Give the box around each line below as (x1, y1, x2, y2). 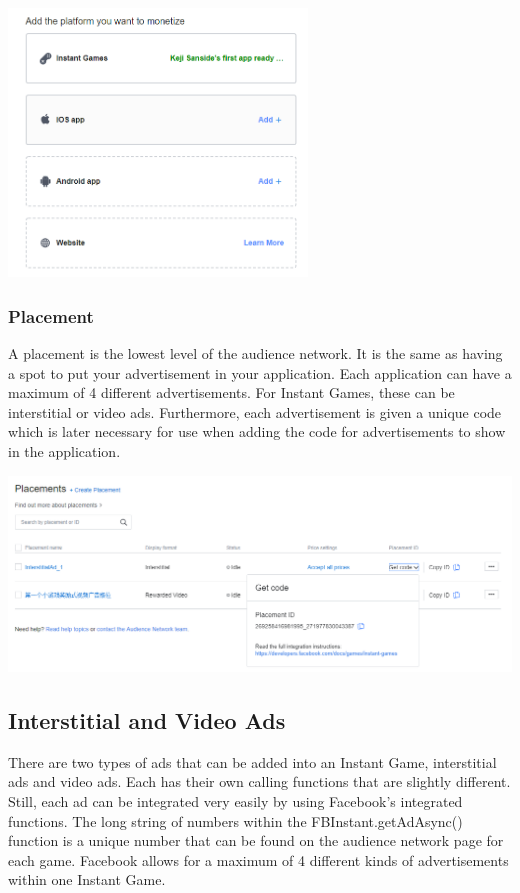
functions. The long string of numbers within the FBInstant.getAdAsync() (8, 810, 463, 831)
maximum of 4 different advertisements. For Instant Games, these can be (8, 382, 455, 403)
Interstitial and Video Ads (8, 704, 286, 735)
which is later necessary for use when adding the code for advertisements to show (8, 421, 506, 442)
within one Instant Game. (8, 869, 166, 890)
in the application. (8, 440, 121, 461)
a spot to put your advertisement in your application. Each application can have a (8, 362, 512, 383)
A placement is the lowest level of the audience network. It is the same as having (8, 343, 503, 364)
